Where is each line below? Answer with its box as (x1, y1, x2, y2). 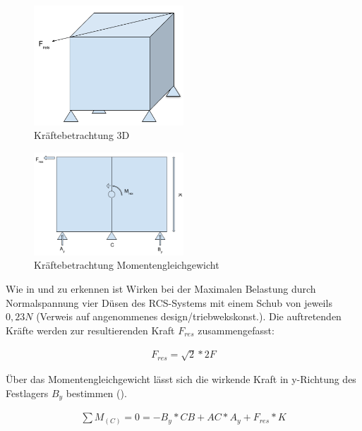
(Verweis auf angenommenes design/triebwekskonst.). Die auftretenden (36, 309, 342, 324)
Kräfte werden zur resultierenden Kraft (6, 322, 175, 337)
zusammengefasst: (198, 322, 274, 337)
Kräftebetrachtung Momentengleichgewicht (34, 257, 219, 272)
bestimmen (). (66, 385, 127, 400)
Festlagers (6, 385, 49, 400)
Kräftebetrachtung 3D (34, 128, 130, 142)
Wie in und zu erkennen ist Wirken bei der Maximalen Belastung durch (6, 281, 316, 296)
